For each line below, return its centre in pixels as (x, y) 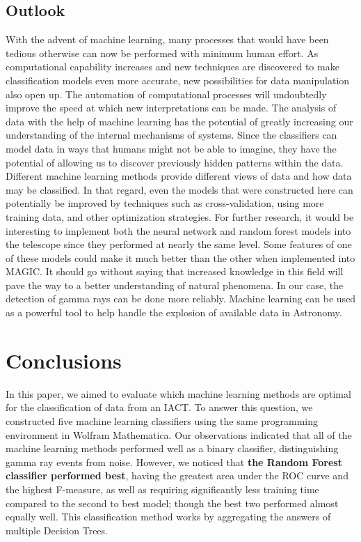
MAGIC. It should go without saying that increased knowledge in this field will (175, 271)
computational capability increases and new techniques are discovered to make (173, 67)
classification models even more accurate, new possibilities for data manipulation (178, 80)
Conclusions (64, 360)
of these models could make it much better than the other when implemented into (180, 257)
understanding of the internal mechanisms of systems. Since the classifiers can (171, 135)
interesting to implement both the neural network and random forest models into (178, 230)
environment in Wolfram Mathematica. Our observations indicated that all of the (179, 434)
